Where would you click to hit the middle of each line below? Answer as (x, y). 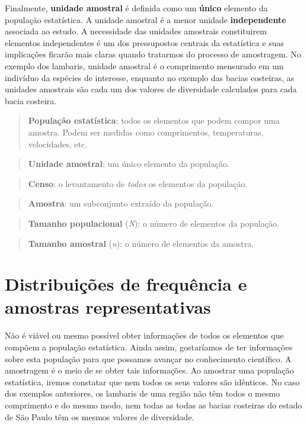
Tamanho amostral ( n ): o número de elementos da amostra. (141, 243)
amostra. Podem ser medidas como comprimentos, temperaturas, (146, 132)
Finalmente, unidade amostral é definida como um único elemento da (136, 8)
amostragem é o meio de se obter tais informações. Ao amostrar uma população (149, 370)
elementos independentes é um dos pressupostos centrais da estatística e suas (145, 42)
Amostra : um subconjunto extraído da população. (121, 203)
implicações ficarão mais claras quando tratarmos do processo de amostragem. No (153, 54)
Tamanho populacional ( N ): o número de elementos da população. (154, 223)
